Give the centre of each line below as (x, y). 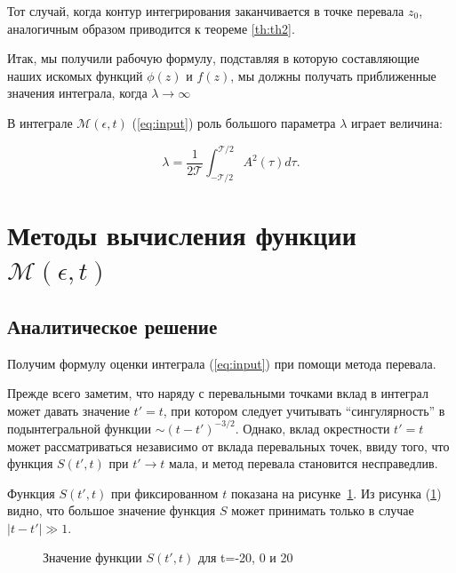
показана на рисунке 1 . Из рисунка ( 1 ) (336, 493)
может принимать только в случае (323, 510)
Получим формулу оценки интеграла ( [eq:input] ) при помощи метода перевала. (222, 363)
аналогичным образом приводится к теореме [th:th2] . (151, 28)
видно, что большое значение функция (112, 510)
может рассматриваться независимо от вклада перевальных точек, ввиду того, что (228, 446)
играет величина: (397, 122)
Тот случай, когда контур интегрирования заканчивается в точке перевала (206, 11)
